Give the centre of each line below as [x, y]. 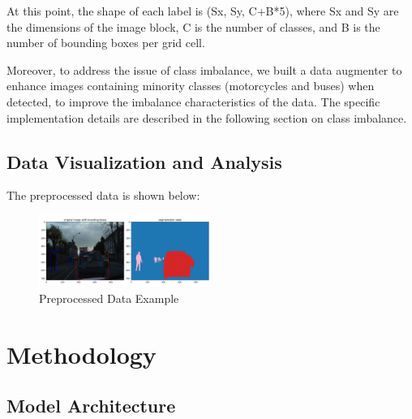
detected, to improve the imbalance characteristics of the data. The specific [193, 101]
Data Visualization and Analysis [144, 161]
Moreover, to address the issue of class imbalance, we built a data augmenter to [204, 69]
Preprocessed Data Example [109, 298]
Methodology [82, 354]
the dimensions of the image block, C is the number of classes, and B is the [193, 26]
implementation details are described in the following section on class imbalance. [207, 117]
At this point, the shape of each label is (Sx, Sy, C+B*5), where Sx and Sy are [203, 11]
